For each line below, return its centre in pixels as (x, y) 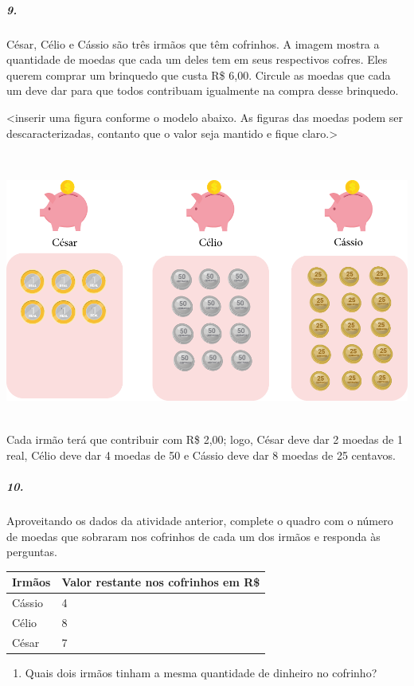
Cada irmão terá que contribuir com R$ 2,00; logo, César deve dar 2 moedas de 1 (205, 439)
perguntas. (32, 552)
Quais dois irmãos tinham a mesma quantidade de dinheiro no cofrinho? (201, 672)
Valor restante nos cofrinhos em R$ (161, 582)
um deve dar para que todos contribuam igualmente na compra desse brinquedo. (203, 90)
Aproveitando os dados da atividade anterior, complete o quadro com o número (200, 521)
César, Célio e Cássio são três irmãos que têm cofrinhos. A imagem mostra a (193, 43)
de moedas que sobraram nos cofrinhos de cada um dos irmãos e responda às (193, 536)
